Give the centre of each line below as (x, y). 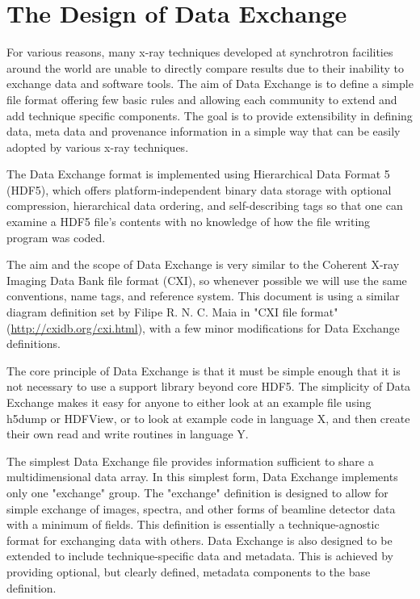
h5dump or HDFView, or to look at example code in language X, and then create (208, 418)
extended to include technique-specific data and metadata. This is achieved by (200, 556)
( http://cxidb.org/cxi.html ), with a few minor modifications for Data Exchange (203, 327)
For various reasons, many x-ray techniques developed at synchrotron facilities (200, 52)
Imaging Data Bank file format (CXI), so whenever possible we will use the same (207, 280)
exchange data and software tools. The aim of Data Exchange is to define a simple (210, 84)
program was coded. (56, 237)
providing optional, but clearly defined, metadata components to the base (189, 571)
